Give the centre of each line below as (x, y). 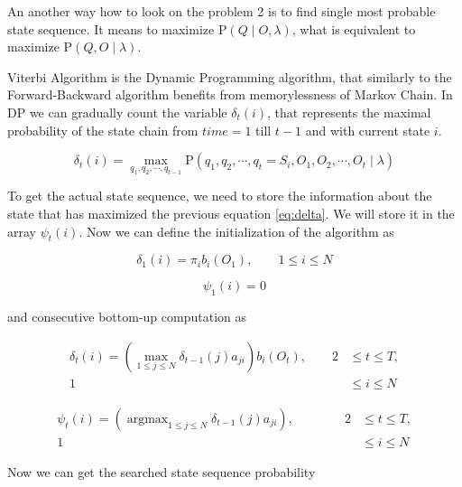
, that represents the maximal (349, 112)
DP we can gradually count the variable (117, 112)
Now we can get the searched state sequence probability (162, 471)
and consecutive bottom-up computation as (127, 317)
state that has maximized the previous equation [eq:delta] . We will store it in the (231, 213)
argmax (148, 419)
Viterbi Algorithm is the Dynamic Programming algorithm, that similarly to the (230, 76)
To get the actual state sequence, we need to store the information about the (220, 196)
